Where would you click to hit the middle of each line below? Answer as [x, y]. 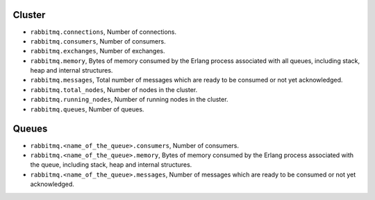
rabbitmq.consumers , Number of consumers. [98, 41]
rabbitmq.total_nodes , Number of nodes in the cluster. [114, 89]
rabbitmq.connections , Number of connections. [103, 32]
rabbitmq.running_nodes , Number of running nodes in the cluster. [129, 100]
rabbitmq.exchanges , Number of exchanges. [98, 51]
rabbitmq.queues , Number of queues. [87, 109]
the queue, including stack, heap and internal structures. [111, 165]
